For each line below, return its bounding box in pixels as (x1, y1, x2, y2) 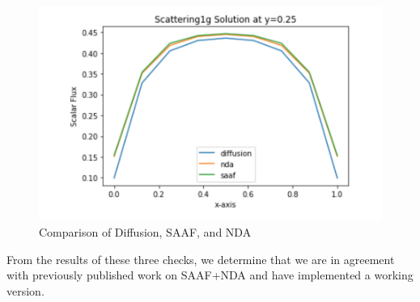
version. (6, 282, 45, 299)
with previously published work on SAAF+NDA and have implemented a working (6, 266, 414, 283)
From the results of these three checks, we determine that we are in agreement (6, 250, 395, 267)
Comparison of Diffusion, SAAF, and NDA (39, 224, 252, 241)
